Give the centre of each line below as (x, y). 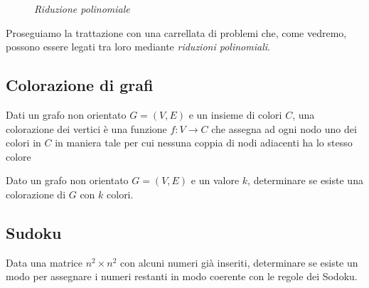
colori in (23, 143)
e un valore (215, 180)
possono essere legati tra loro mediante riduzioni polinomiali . (138, 47)
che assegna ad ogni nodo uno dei (284, 128)
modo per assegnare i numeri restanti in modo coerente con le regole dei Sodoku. (182, 276)
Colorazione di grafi (80, 85)
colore (18, 156)
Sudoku (34, 232)
